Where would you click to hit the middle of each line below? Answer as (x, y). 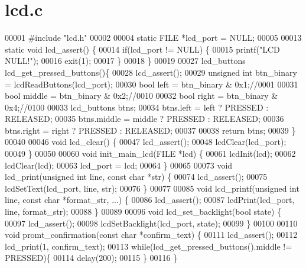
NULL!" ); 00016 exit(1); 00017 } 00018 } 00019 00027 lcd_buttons (125, 61)
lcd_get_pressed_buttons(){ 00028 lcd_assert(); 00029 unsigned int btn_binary (151, 72)
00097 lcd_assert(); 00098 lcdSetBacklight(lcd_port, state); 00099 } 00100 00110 (151, 223)
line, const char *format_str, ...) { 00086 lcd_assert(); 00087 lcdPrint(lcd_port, (150, 200)
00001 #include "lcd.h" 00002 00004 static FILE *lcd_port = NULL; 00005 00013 (153, 38)
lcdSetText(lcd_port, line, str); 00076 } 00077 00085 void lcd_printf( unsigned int (152, 188)
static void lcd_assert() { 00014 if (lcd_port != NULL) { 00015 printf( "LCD (142, 49)
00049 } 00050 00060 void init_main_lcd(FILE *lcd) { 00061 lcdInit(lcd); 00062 (150, 154)
